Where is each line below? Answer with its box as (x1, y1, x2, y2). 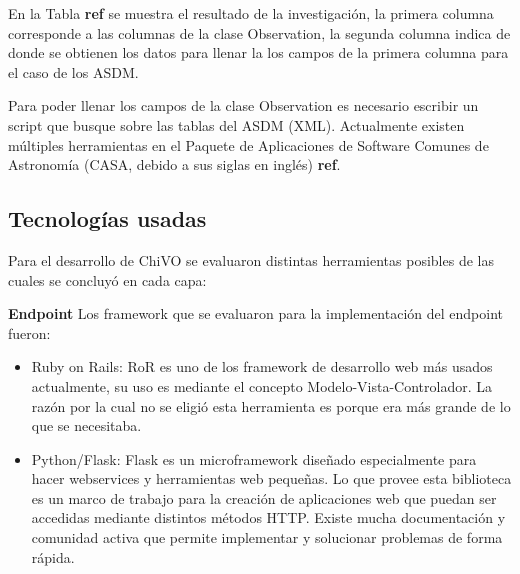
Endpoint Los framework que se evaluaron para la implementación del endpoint (8, 303, 503, 324)
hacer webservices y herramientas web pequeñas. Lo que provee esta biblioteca (31, 468, 512, 489)
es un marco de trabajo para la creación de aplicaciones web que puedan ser (31, 487, 497, 508)
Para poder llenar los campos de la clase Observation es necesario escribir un (8, 95, 479, 116)
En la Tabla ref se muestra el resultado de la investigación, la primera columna (8, 3, 494, 23)
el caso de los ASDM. (8, 61, 139, 82)
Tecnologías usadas (8, 203, 207, 234)
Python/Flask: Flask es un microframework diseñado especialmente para (31, 448, 477, 469)
